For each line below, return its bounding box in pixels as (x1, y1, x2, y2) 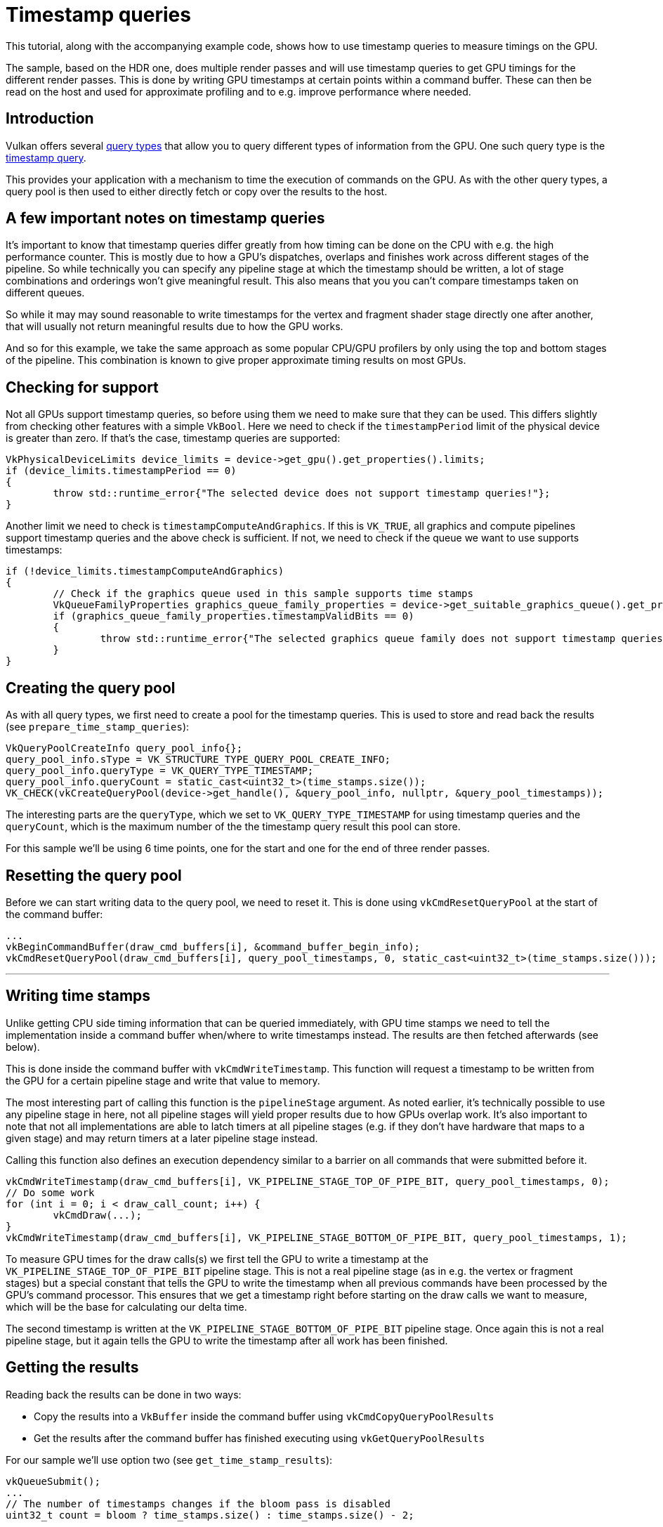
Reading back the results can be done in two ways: (6, 1388, 242, 1401)
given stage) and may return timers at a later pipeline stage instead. (6, 1132, 318, 1144)
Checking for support (6, 378, 159, 396)
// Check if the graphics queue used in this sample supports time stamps (53, 588, 473, 600)
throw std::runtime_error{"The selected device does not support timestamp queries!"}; (53, 487, 551, 499)
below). (6, 1040, 40, 1053)
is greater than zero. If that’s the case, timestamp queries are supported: (6, 432, 341, 445)
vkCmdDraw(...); (53, 1209, 142, 1221)
